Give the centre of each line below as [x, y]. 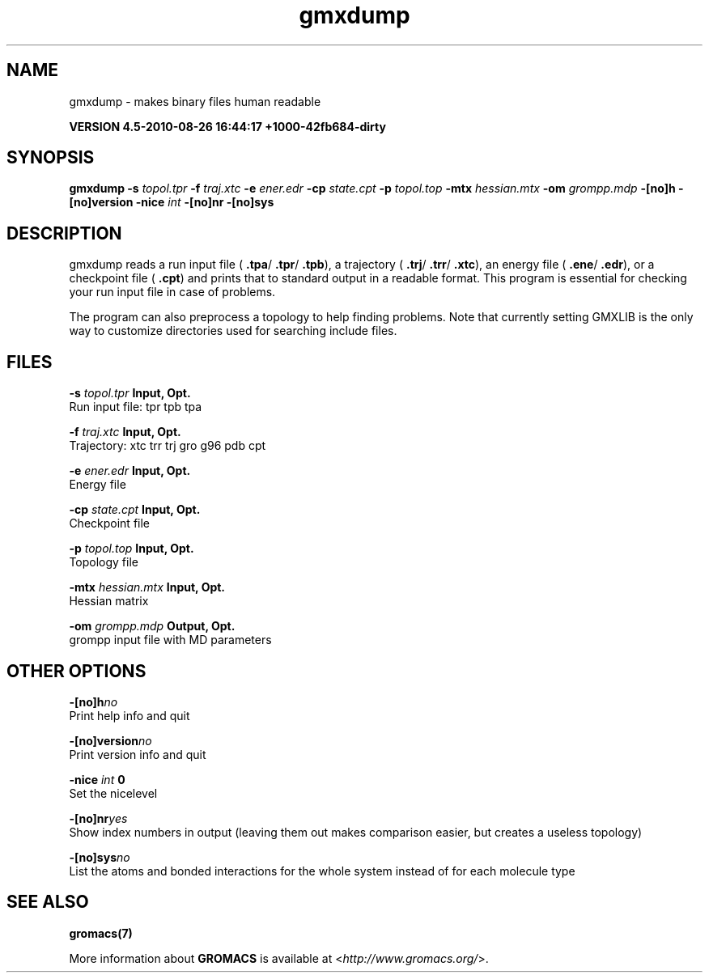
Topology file [104, 562]
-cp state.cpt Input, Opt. [135, 510]
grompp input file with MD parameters [170, 640]
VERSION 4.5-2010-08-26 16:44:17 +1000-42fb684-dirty [227, 126]
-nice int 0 [97, 779]
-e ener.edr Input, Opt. [130, 471]
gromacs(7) [101, 933]
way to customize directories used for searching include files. [233, 331]
